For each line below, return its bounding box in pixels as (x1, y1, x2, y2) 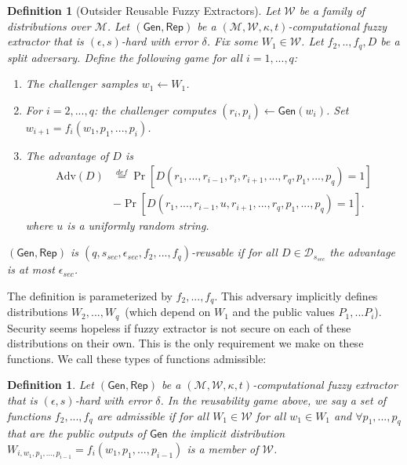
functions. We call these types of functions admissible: (7, 350, 267, 366)
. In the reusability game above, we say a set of (160, 391, 387, 408)
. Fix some (206, 33, 258, 49)
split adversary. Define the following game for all (7, 49, 242, 65)
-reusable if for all (191, 244, 278, 260)
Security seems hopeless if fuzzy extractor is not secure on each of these (7, 319, 351, 336)
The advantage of (25, 147, 109, 163)
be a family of (299, 2, 365, 18)
